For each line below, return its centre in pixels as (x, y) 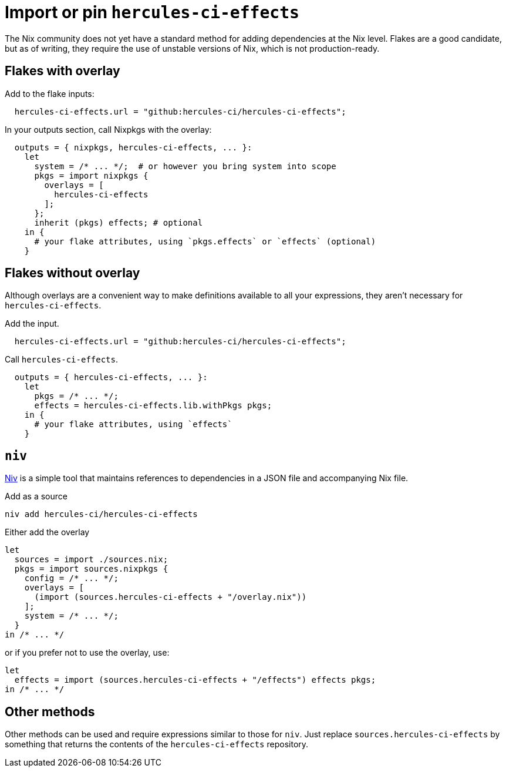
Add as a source (36, 496)
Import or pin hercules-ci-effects (152, 12)
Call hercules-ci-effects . (62, 360)
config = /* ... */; (71, 578)
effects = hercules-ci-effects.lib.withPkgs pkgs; (153, 406)
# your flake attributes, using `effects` (133, 424)
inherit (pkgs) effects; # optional (119, 222)
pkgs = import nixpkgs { (91, 175)
